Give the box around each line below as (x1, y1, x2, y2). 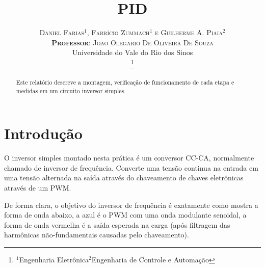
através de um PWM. (4, 182, 71, 193)
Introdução (4, 123, 83, 144)
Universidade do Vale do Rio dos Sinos (72, 47, 193, 58)
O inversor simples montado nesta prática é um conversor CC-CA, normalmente (4, 152, 254, 163)
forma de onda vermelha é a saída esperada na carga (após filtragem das (4, 219, 230, 230)
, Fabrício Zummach (87, 27, 150, 38)
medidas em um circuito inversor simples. (16, 86, 126, 95)
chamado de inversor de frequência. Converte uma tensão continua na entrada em (4, 162, 258, 173)
